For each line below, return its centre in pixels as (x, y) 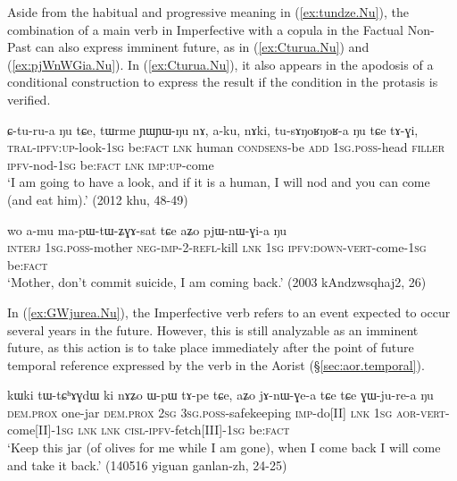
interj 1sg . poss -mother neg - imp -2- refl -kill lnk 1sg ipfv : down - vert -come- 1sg (217, 247)
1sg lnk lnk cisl (100, 430)
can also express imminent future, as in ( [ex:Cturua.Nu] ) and (202, 47)
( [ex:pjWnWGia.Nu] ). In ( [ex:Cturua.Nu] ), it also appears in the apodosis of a (220, 64)
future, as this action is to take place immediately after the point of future (211, 347)
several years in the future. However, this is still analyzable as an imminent (213, 329)
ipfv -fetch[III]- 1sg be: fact (219, 430)
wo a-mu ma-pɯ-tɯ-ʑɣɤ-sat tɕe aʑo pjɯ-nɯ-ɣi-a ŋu (147, 229)
